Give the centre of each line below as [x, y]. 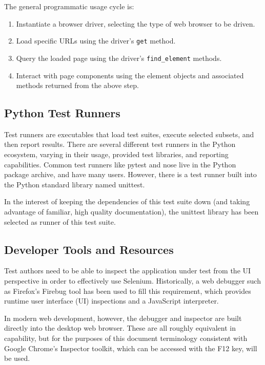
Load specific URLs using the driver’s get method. [96, 41]
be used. [17, 358]
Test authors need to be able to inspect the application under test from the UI [128, 271]
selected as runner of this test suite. [60, 221]
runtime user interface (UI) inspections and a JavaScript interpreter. [111, 301]
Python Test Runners [62, 113]
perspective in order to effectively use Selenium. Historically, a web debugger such [132, 281]
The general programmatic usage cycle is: [69, 6]
